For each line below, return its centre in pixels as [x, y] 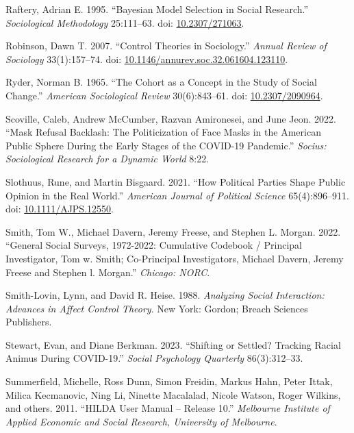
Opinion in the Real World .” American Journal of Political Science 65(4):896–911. [177, 195]
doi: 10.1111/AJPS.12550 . [60, 209]
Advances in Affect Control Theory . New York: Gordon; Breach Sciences [157, 308]
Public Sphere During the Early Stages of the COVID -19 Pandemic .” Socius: [166, 145]
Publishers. [29, 322]
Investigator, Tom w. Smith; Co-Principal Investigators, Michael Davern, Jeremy [175, 258]
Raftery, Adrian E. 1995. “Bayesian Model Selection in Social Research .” [157, 9]
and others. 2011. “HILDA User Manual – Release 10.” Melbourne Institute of [168, 408]
